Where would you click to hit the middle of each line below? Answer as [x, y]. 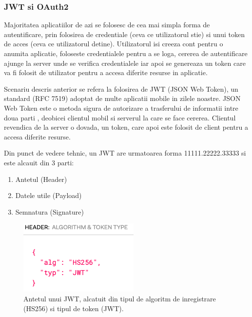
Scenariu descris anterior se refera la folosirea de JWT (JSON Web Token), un [121, 89]
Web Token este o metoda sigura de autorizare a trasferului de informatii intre [121, 108]
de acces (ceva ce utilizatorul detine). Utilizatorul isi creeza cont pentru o [114, 44]
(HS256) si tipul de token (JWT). [74, 308]
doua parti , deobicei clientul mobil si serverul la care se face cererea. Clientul [120, 117]
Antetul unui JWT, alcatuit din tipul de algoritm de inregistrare [120, 298]
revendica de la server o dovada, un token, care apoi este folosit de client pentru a [126, 127]
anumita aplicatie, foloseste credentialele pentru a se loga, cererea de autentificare [126, 53]
